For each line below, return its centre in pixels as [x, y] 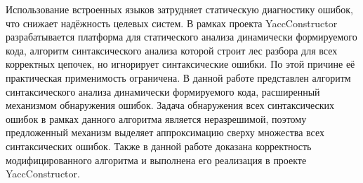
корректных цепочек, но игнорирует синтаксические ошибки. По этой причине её [180, 64]
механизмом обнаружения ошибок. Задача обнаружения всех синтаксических [170, 105]
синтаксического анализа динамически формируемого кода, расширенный [163, 91]
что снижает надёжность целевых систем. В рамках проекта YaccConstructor [172, 23]
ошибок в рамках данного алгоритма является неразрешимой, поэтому [156, 118]
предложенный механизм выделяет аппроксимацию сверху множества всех [165, 132]
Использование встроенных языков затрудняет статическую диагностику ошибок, [179, 9]
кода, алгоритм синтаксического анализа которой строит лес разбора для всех [172, 50]
